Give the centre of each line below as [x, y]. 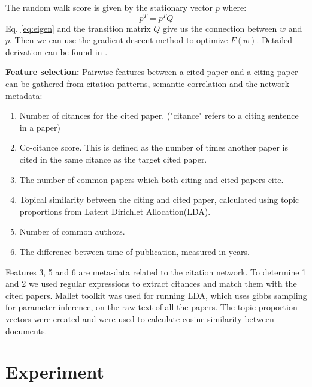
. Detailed [275, 40]
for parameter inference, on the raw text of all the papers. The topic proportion [152, 307]
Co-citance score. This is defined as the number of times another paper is [154, 147]
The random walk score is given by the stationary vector [109, 7]
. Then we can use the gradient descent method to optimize [119, 40]
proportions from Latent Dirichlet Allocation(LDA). [115, 211]
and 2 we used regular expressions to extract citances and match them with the [151, 283]
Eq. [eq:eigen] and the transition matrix [78, 28]
